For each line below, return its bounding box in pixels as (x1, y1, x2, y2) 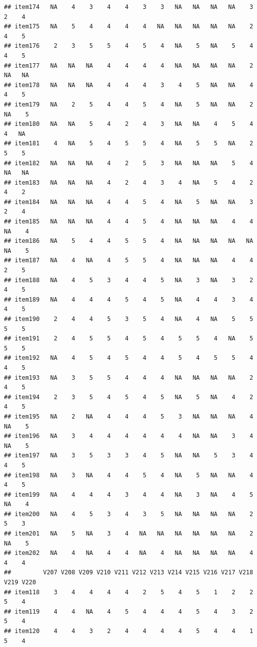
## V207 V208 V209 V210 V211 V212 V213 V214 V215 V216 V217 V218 (4, 569, 254, 576)
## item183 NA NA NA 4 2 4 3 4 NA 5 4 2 (4, 179, 254, 186)
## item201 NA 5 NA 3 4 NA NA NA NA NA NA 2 (4, 530, 254, 538)
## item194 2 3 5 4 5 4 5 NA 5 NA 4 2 (4, 393, 254, 401)
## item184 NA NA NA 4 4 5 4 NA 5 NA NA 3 (4, 198, 254, 206)
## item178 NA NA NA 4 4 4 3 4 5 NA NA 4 (4, 81, 254, 89)
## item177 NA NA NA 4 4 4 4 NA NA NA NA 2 (4, 62, 254, 69)
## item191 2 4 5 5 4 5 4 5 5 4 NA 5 (4, 335, 254, 342)
